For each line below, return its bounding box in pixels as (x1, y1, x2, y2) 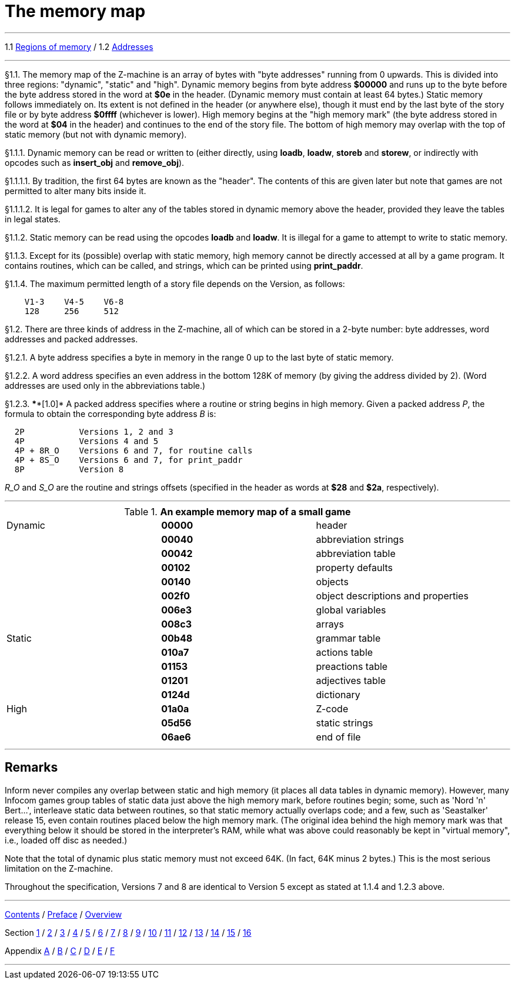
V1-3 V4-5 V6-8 (24, 296, 124, 306)
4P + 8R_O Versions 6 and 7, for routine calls (14, 445, 253, 455)
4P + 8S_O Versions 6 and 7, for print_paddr (14, 455, 243, 465)
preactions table (316, 660, 388, 672)
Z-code (316, 702, 349, 715)
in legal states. (5, 214, 61, 224)
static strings (316, 716, 373, 729)
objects (316, 575, 349, 588)
